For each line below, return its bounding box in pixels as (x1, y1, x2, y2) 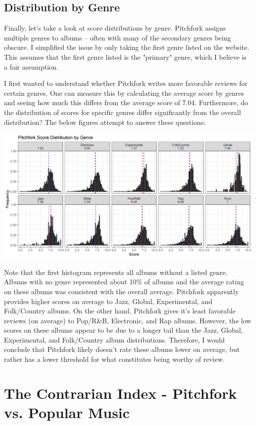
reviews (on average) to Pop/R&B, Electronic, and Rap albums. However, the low (4, 315, 252, 325)
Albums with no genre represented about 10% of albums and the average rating (4, 276, 244, 287)
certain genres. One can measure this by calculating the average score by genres (4, 87, 244, 98)
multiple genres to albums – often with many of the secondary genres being (4, 32, 231, 42)
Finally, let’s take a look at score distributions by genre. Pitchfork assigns (4, 23, 226, 33)
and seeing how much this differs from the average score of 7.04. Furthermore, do (4, 97, 248, 108)
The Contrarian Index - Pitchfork (4, 383, 237, 403)
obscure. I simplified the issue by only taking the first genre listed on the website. (4, 42, 250, 52)
